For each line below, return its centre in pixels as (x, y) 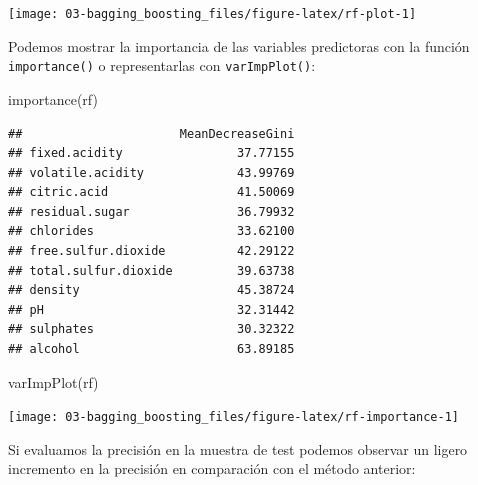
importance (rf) (53, 98)
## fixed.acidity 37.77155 (151, 153)
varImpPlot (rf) (53, 381)
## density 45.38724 (151, 290)
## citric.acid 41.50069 (151, 192)
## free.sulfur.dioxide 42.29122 (151, 251)
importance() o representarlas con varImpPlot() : (162, 65)
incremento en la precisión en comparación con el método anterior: (212, 468)
